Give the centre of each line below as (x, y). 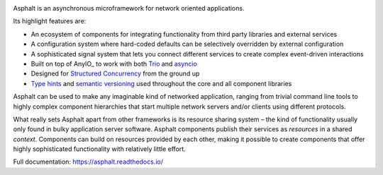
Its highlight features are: (50, 21)
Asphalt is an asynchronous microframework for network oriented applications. (129, 8)
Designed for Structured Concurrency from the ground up (115, 73)
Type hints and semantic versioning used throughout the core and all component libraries (161, 83)
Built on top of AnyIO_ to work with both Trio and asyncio (114, 64)
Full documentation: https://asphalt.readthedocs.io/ (88, 162)
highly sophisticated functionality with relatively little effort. (99, 149)
